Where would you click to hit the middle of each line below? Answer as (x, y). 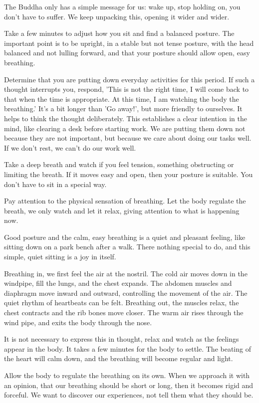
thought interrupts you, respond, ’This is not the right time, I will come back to (127, 89)
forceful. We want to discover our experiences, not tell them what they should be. (129, 395)
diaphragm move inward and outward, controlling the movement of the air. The (126, 293)
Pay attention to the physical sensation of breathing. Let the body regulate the (125, 201)
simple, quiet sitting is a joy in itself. (60, 257)
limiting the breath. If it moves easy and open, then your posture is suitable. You (129, 174)
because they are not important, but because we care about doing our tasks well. (128, 138)
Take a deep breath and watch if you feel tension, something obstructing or (119, 164)
